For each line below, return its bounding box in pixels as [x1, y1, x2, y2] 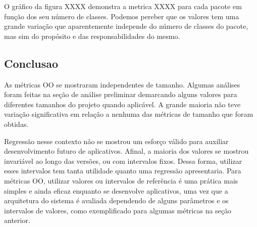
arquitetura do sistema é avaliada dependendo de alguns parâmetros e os [4, 195, 229, 206]
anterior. [4, 215, 30, 225]
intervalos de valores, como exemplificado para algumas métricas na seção [4, 205, 232, 215]
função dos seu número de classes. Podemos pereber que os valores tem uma [4, 11, 239, 21]
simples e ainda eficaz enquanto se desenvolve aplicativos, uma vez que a [4, 185, 228, 196]
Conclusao [4, 55, 59, 71]
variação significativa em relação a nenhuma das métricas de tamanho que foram [4, 109, 253, 119]
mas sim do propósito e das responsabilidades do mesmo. [4, 30, 180, 41]
